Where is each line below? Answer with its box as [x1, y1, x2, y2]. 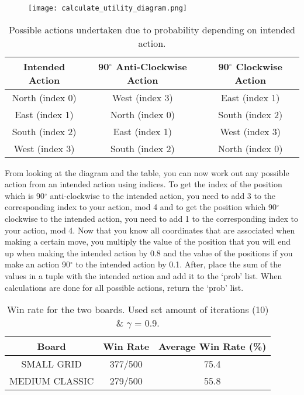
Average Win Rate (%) [158, 339, 267, 353]
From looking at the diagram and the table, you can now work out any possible [5, 166, 289, 178]
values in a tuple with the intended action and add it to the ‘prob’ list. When [5, 270, 282, 281]
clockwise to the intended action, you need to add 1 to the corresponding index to [5, 212, 298, 225]
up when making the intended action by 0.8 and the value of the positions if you [5, 246, 293, 259]
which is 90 [5, 189, 45, 201]
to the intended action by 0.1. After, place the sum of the [75, 258, 282, 270]
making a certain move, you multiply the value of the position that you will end [5, 235, 291, 248]
